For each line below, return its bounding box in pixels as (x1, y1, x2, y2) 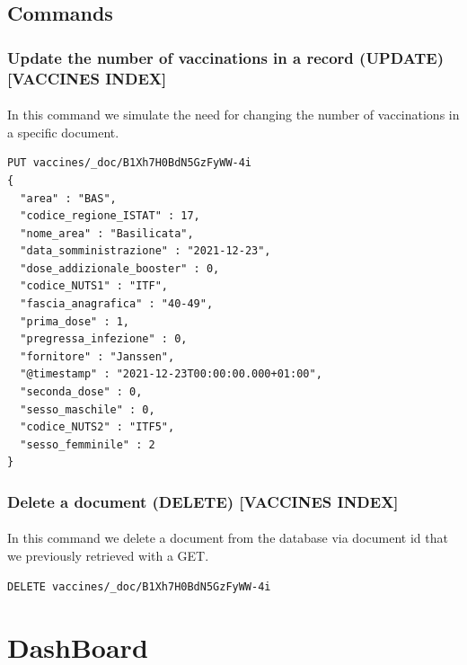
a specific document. (7, 122, 119, 141)
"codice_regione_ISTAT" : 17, (20, 209, 200, 223)
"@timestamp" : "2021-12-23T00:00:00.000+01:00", (20, 368, 322, 381)
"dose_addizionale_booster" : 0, (20, 262, 220, 275)
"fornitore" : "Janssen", (20, 350, 175, 363)
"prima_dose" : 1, (20, 315, 130, 328)
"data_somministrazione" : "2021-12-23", (20, 244, 271, 258)
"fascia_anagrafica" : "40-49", (20, 297, 214, 311)
